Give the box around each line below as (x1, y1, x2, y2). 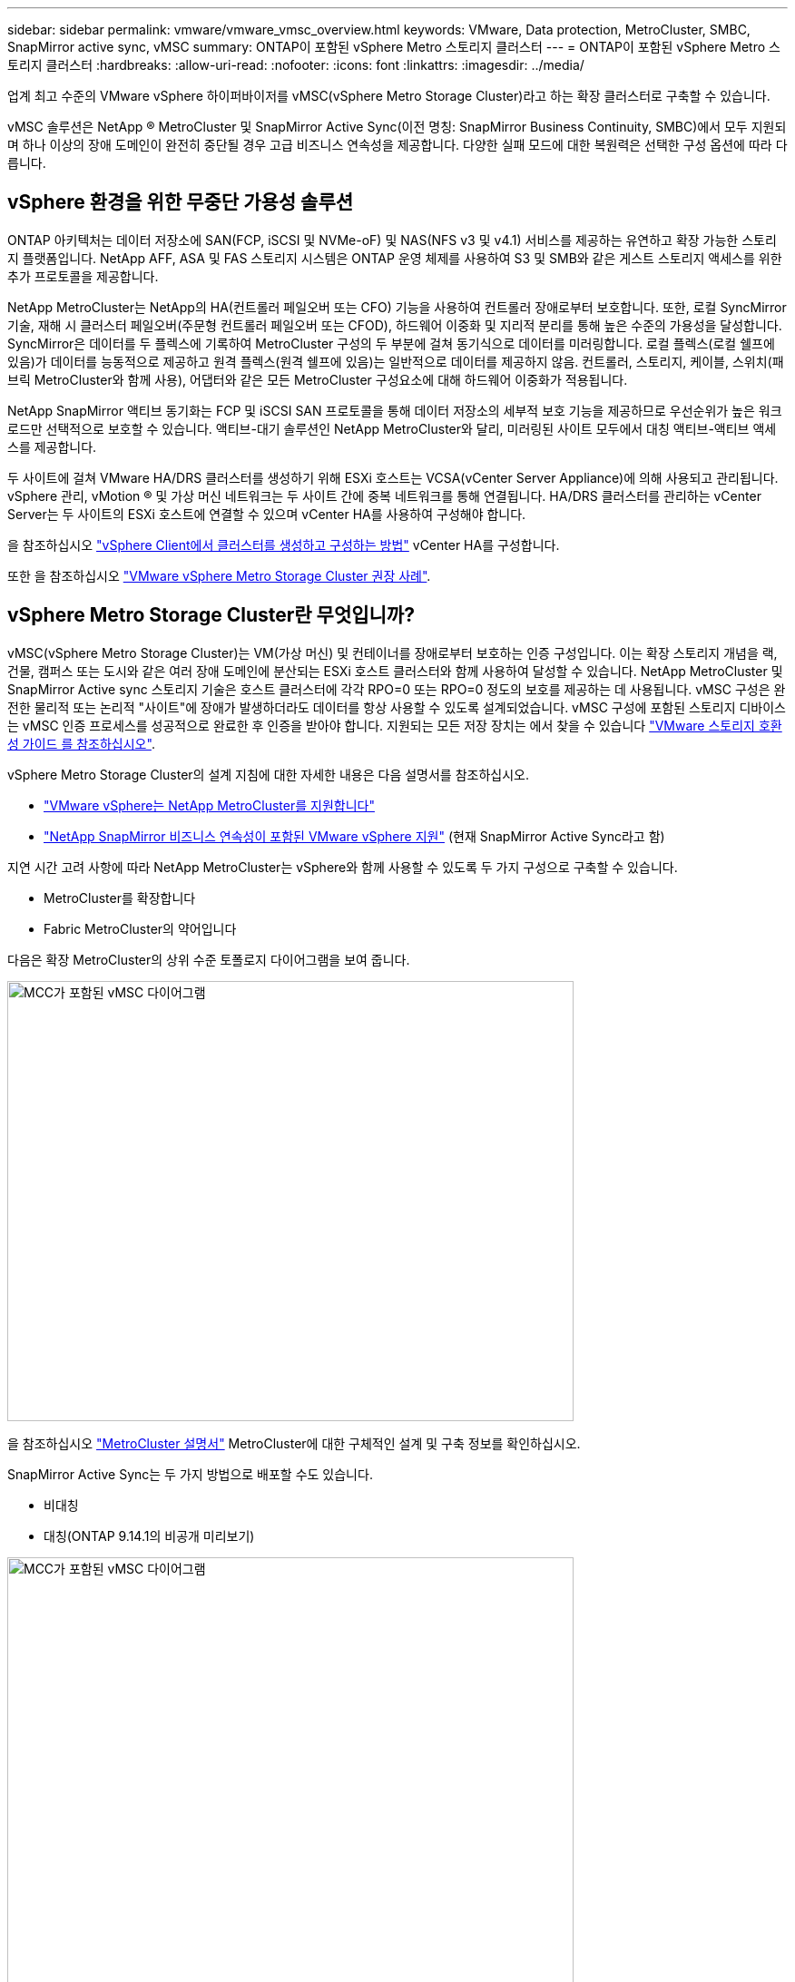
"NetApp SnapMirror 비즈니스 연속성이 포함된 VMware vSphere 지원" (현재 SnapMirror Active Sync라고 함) (44, 828, 665, 844)
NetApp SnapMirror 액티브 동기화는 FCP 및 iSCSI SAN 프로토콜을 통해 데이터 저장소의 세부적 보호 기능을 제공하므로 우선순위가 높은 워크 (7, 402, 782, 418)
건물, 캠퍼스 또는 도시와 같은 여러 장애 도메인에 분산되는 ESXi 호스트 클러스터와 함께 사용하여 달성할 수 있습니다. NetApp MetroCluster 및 (7, 662, 783, 679)
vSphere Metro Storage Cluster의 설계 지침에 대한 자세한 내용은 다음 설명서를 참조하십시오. (7, 766, 529, 782)
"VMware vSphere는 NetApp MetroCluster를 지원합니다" (44, 797, 375, 813)
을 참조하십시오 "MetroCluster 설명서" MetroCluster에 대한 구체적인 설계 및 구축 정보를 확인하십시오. (7, 1435, 581, 1451)
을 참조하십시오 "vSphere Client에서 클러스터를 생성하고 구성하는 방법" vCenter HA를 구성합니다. (7, 536, 560, 553)
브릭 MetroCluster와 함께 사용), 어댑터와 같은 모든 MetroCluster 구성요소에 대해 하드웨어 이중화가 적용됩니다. (7, 371, 628, 388)
